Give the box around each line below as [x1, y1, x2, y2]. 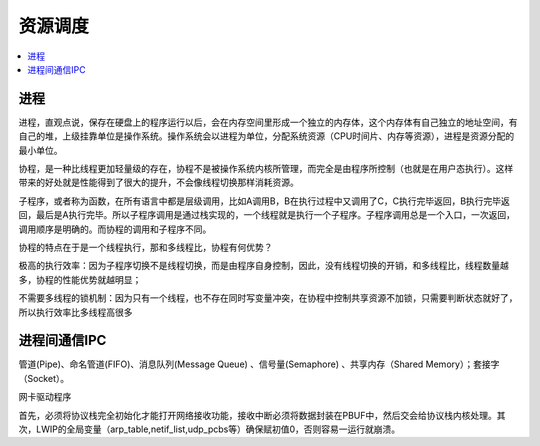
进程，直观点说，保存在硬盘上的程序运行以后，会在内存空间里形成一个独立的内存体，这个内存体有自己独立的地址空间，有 [18, 116, 518, 128]
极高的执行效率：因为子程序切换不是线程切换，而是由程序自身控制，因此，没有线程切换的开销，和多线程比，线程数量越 [18, 260, 509, 272]
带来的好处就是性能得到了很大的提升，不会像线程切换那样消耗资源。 [18, 176, 299, 189]
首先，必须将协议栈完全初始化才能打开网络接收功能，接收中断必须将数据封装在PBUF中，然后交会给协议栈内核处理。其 [18, 409, 506, 421]
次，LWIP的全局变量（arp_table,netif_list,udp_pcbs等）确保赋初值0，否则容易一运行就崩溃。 [18, 423, 401, 435]
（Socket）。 [18, 372, 70, 384]
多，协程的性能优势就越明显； [18, 273, 142, 285]
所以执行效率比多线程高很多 [18, 306, 133, 318]
